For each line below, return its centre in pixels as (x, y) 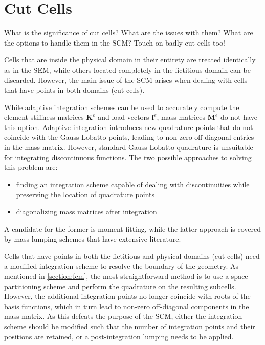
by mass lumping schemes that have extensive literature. (93, 239)
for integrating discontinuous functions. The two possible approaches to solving (128, 157)
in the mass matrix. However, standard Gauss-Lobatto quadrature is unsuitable (129, 147)
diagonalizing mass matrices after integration (86, 212)
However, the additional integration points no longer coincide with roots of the (127, 296)
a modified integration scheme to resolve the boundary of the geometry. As (122, 266)
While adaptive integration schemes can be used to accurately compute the (122, 107)
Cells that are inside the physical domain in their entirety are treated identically (130, 60)
